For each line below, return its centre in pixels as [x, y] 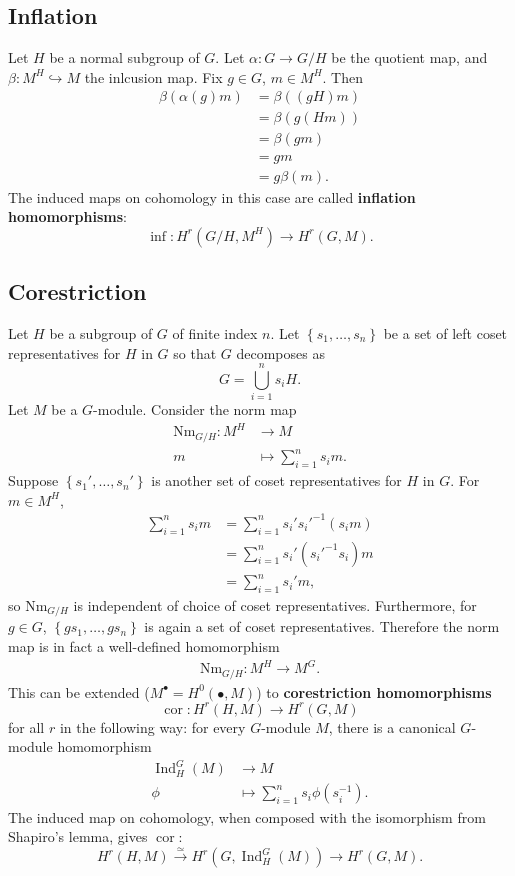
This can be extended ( [79, 691]
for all [26, 726]
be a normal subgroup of [124, 57]
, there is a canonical [392, 726]
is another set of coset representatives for [276, 480]
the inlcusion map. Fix [153, 76]
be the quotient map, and [409, 57]
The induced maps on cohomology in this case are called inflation [212, 196]
